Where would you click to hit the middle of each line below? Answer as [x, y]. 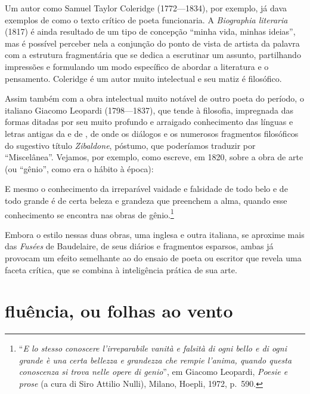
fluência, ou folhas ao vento [119, 311]
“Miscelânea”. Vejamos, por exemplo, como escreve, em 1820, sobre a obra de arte [154, 157]
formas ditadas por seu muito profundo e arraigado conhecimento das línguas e [149, 122]
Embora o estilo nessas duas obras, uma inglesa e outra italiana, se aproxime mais [155, 234]
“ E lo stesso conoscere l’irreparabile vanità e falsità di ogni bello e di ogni [153, 348]
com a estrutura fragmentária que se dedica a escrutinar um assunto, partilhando [153, 55]
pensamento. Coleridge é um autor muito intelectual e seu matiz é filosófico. [143, 78]
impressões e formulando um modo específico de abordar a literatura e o [137, 66]
